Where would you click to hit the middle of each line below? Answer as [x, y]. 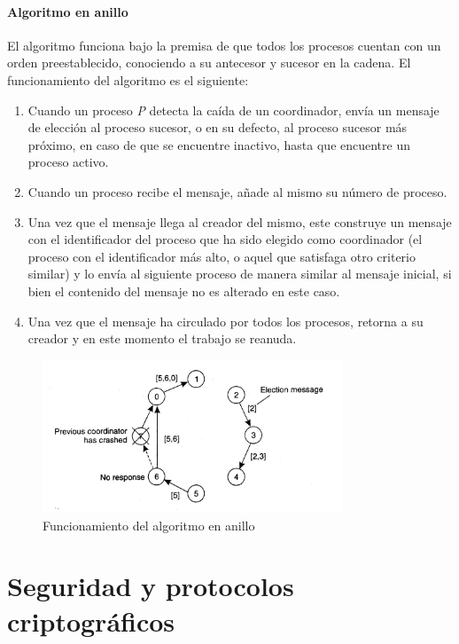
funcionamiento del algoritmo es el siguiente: [128, 79]
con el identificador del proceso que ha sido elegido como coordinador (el [225, 239]
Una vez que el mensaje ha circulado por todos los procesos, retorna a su [226, 321]
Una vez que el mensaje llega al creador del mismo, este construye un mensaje [240, 221]
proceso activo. [68, 162]
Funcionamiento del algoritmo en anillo [149, 525]
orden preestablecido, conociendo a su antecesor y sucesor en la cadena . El [209, 63]
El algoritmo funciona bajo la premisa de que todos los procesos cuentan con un [224, 45]
